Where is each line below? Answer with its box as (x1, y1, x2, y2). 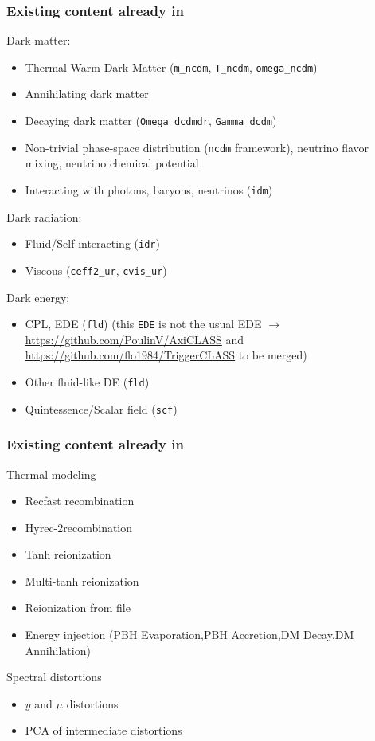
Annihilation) (25, 641, 91, 658)
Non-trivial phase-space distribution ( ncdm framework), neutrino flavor (25, 139, 369, 155)
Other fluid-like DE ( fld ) (25, 373, 150, 390)
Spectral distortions (6, 668, 102, 685)
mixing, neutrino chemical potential (25, 155, 199, 171)
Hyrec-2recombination (25, 519, 133, 535)
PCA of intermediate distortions (25, 722, 182, 739)
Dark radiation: (6, 208, 82, 225)
